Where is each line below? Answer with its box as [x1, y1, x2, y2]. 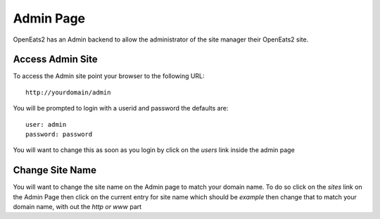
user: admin [25, 120, 67, 128]
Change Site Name [13, 164, 96, 176]
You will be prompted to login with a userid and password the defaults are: [13, 104, 229, 113]
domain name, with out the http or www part [13, 203, 142, 211]
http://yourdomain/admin [25, 88, 111, 96]
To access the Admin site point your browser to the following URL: [13, 72, 205, 80]
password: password [25, 130, 93, 139]
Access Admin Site [13, 54, 98, 65]
